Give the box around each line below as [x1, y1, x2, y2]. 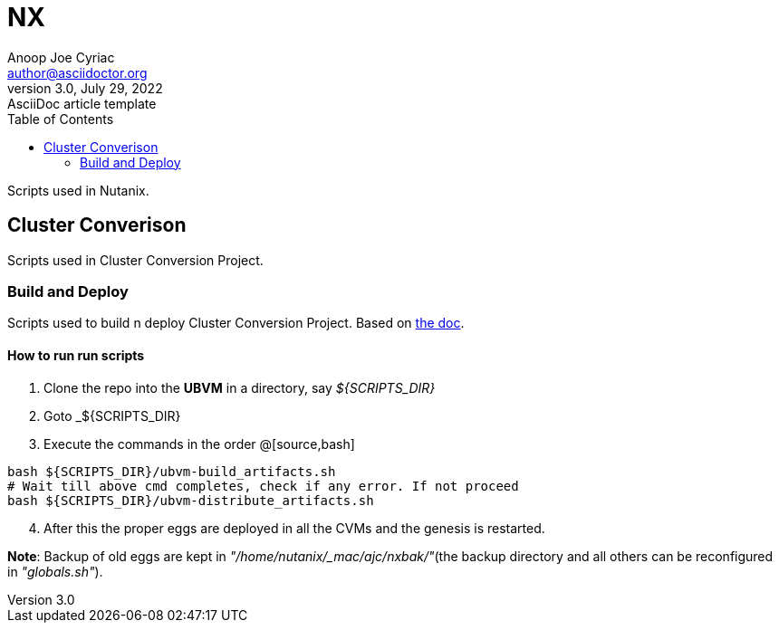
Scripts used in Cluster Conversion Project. [7, 252, 264, 268]
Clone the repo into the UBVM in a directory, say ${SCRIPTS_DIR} [43, 379, 436, 396]
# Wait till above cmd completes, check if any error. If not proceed [7, 478, 519, 493]
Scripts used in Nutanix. [7, 182, 149, 198]
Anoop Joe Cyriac [7, 49, 115, 65]
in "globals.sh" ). [7, 563, 103, 579]
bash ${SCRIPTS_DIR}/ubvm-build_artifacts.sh [7, 463, 336, 479]
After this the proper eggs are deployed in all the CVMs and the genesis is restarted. [43, 520, 545, 536]
